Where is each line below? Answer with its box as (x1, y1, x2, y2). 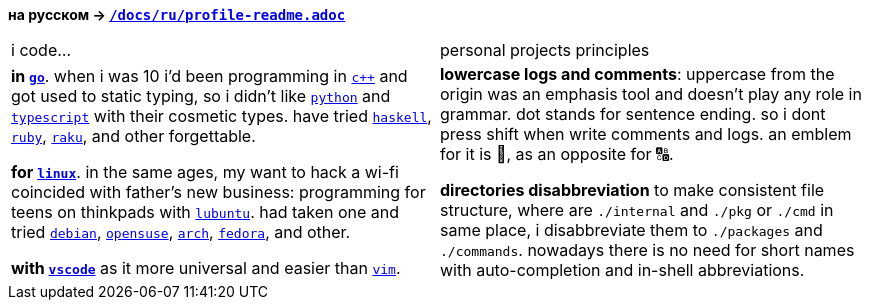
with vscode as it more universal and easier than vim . (11, 258, 401, 278)
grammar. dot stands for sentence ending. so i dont (440, 104, 826, 124)
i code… (11, 40, 72, 60)
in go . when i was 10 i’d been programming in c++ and (11, 66, 408, 86)
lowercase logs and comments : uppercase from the (440, 64, 835, 84)
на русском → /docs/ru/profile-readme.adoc (8, 6, 346, 23)
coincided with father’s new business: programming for (11, 182, 426, 202)
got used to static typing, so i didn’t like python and (11, 86, 391, 106)
